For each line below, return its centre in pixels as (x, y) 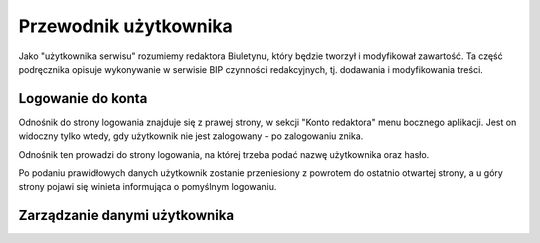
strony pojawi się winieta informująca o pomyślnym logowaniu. (147, 187)
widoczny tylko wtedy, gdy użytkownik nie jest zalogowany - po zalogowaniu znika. (191, 136)
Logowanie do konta (83, 98)
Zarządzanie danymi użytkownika (126, 215)
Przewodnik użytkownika (126, 26)
